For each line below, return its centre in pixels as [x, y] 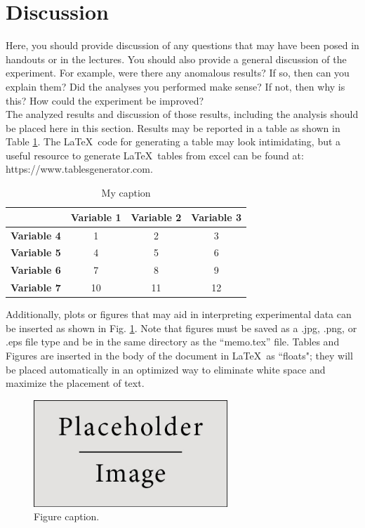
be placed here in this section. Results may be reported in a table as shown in [173, 127]
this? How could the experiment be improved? [105, 100]
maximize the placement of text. [75, 383]
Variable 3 [217, 217]
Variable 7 [36, 288]
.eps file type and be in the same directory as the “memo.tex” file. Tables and [173, 342]
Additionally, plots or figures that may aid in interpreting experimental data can [179, 314]
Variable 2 [156, 217]
